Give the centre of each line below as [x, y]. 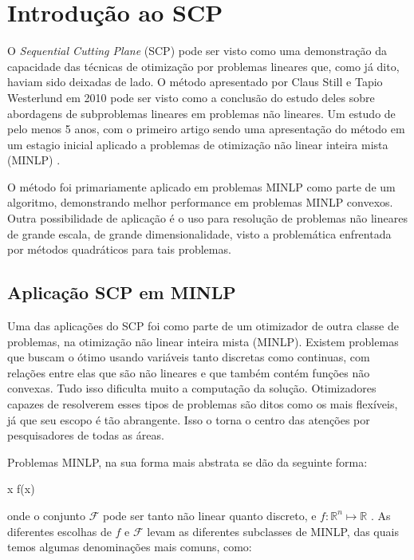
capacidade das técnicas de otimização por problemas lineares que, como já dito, [203, 66]
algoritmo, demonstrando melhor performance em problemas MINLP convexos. [200, 202]
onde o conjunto [47, 515]
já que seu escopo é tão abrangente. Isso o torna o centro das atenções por [189, 419]
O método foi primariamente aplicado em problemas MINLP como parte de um [201, 186]
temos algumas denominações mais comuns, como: [130, 547]
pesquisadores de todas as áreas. [86, 435]
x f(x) [21, 489]
